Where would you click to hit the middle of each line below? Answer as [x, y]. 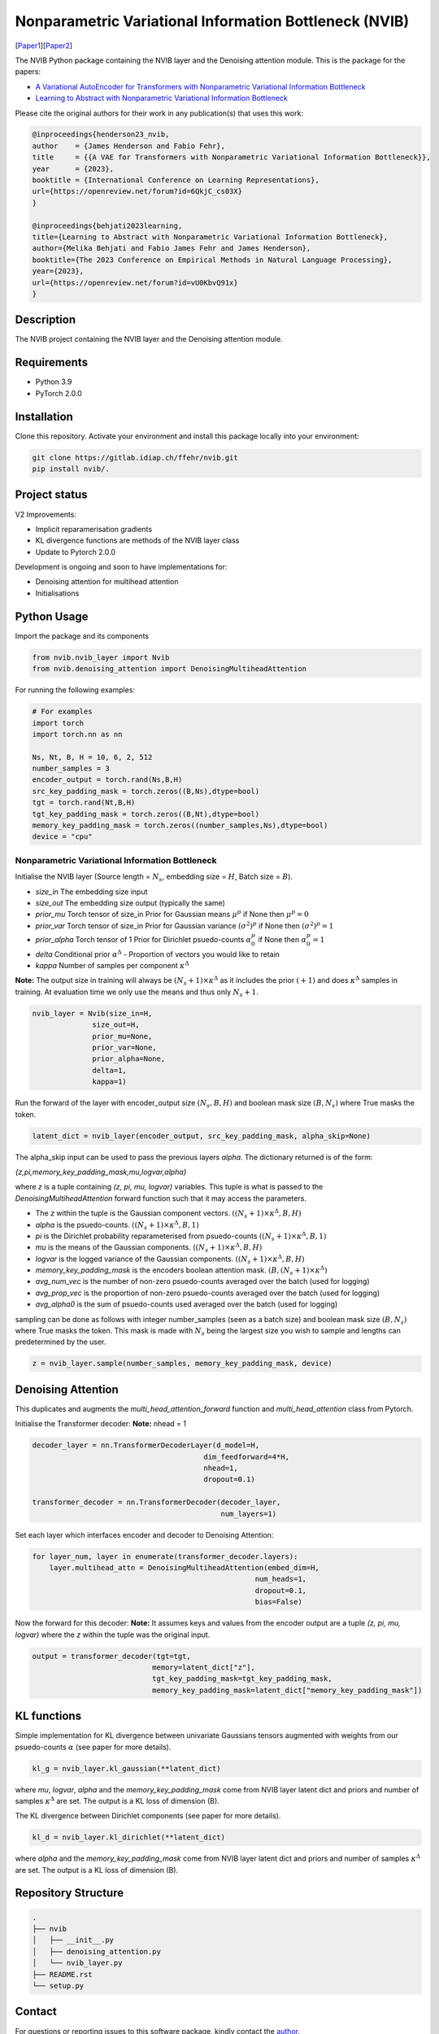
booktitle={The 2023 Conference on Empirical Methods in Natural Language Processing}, [212, 260]
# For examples [62, 711]
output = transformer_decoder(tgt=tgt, [111, 1656]
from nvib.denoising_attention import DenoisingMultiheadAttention [170, 669]
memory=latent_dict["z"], [203, 1667]
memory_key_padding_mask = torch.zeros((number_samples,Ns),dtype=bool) [180, 825]
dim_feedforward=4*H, [247, 1457]
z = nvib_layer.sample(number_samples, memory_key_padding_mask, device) [182, 1364]
